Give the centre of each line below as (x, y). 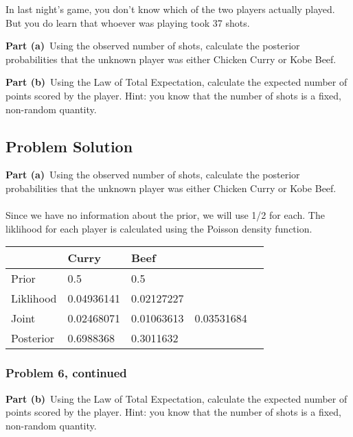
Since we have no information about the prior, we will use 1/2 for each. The (165, 215)
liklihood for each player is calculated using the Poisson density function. (159, 228)
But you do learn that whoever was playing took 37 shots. (128, 22)
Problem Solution (69, 146)
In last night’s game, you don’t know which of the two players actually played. (170, 9)
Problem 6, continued (66, 373)
